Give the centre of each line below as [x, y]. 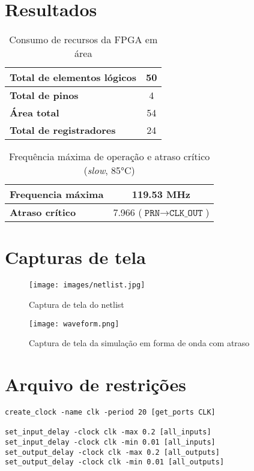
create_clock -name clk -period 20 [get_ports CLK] [110, 412]
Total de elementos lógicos [73, 77]
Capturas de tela [75, 257]
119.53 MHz [161, 194]
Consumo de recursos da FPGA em [83, 40]
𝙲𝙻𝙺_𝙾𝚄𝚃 [186, 213]
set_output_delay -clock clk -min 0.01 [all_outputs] [115, 462]
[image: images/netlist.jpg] [87, 285]
